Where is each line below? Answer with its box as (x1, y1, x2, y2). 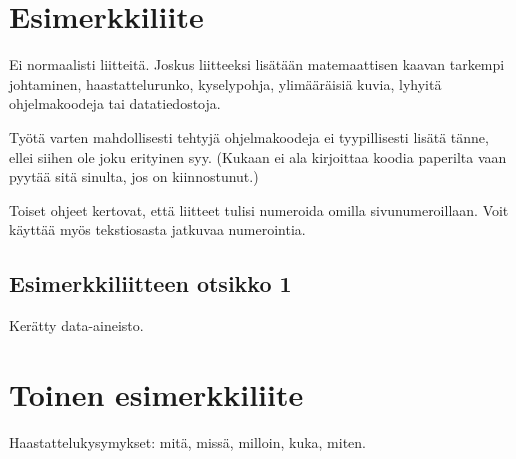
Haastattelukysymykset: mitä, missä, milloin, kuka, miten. (9, 431, 366, 452)
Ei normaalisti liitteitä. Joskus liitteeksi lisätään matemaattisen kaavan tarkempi (9, 54, 505, 75)
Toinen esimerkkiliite (9, 373, 304, 414)
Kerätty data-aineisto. (9, 315, 144, 336)
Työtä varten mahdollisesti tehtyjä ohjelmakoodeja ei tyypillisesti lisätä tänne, (9, 126, 489, 147)
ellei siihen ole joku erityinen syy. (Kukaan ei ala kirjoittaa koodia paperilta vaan (9, 146, 507, 167)
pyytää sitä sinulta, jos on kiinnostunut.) (9, 166, 259, 187)
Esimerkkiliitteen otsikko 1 (9, 268, 292, 299)
